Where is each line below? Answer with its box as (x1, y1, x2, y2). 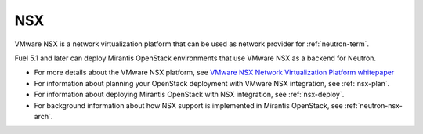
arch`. (34, 111, 53, 121)
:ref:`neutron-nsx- (345, 100, 403, 110)
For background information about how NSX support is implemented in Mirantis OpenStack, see (34, 100, 344, 110)
